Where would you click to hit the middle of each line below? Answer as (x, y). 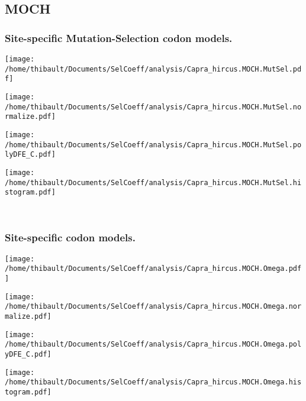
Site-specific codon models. (70, 237)
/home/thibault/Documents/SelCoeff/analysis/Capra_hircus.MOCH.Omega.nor (153, 307)
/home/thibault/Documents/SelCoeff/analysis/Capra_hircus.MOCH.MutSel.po (153, 145)
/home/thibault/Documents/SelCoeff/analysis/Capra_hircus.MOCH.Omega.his (153, 382)
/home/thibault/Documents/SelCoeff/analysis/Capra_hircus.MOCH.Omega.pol (153, 345)
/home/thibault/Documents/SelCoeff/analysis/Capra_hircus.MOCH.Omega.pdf (153, 269)
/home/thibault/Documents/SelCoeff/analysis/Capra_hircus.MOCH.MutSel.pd (153, 69)
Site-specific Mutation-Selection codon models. (119, 38)
